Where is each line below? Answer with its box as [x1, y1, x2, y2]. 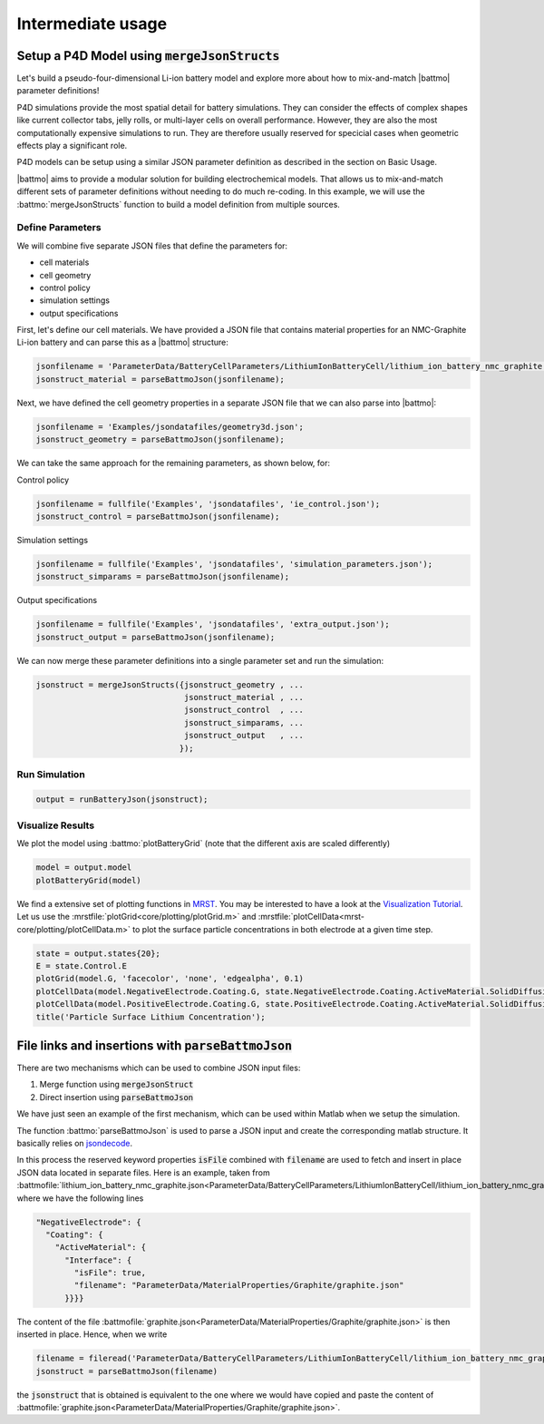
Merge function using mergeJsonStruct [39, 1079, 194, 1090]
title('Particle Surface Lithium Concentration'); [35, 1011, 267, 1022]
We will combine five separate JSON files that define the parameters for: [16, 240, 288, 251]
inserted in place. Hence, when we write [16, 1329, 168, 1340]
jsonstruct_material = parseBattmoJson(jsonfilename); [35, 374, 285, 385]
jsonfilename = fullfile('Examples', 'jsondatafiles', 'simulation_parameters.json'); [35, 559, 433, 569]
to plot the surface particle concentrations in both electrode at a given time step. [132, 923, 433, 934]
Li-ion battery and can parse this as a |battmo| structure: [16, 336, 228, 348]
